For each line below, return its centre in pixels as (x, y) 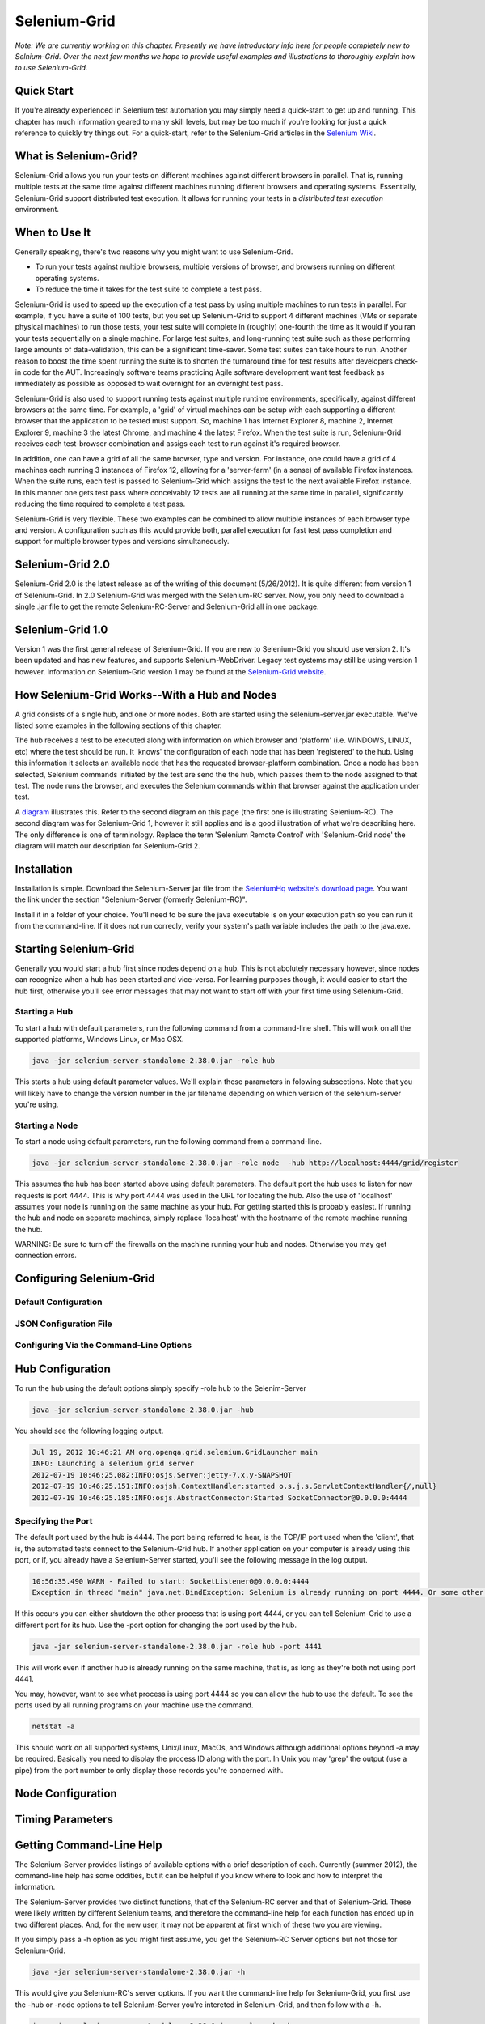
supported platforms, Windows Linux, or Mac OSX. (99, 1040)
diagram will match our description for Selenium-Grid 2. (108, 845)
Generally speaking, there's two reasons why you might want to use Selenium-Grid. (154, 252)
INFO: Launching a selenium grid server (113, 1464)
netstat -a (53, 1726)
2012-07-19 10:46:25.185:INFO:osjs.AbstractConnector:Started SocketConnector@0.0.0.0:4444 (219, 1497)
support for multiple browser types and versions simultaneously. (122, 542)
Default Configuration (59, 1302)
